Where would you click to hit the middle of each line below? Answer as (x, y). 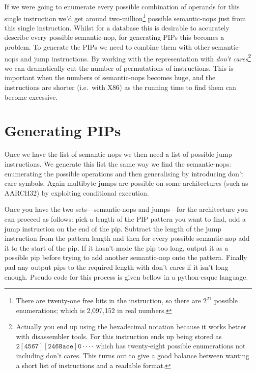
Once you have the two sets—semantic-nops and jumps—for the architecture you (126, 209)
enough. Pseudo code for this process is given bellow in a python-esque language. (126, 276)
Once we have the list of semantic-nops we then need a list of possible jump (118, 154)
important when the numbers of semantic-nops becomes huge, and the (110, 77)
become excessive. (31, 97)
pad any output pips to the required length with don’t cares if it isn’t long (116, 267)
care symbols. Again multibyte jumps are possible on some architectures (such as (126, 183)
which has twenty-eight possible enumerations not (171, 346)
